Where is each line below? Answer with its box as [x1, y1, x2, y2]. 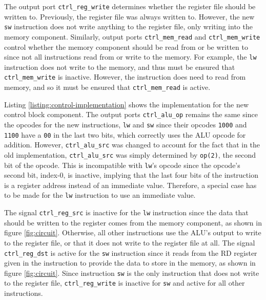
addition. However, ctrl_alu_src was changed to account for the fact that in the [4, 139, 260, 150]
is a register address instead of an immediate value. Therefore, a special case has [4, 179, 257, 190]
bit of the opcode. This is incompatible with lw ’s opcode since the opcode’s [4, 159, 240, 170]
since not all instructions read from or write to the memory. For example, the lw [4, 51, 257, 62]
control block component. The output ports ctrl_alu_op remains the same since [4, 109, 258, 120]
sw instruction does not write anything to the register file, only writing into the [4, 21, 253, 32]
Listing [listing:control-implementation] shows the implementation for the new [4, 99, 249, 109]
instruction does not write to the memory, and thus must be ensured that [4, 61, 235, 72]
